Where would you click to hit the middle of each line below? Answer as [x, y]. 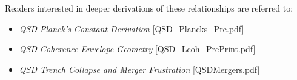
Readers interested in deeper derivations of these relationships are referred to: [149, 8]
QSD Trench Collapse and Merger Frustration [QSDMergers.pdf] [139, 69]
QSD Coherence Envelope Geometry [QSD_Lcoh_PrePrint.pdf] [137, 49]
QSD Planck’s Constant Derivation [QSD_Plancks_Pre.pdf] [132, 28]
